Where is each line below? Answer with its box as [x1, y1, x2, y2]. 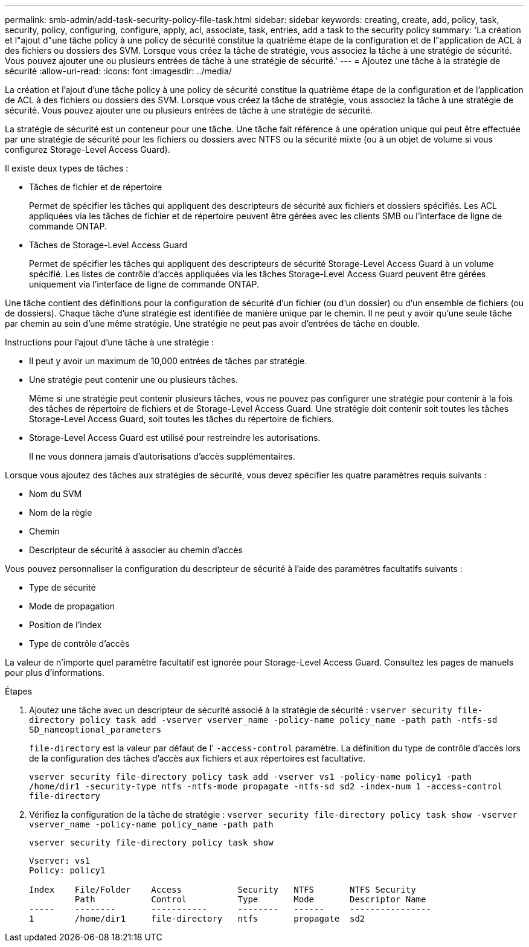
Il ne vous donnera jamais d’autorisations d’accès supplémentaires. [29, 451, 295, 461]
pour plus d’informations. [5, 667, 104, 678]
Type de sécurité [29, 582, 96, 592]
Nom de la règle [29, 507, 92, 518]
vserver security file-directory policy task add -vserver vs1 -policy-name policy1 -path [29, 772, 472, 782]
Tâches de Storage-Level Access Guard [29, 240, 188, 250]
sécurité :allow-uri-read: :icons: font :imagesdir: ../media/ [5, 66, 232, 76]
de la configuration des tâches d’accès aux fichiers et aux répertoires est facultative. [29, 753, 366, 763]
